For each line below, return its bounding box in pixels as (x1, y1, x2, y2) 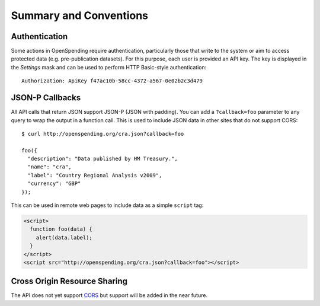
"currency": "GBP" (27, 180, 81, 187)
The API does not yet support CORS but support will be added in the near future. (11, 292, 207, 299)
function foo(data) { (30, 226, 93, 232)
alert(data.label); (36, 234, 93, 241)
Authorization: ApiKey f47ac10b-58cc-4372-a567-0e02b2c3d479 (21, 78, 203, 84)
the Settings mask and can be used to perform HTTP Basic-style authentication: (11, 63, 207, 71)
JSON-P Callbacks (11, 93, 81, 103)
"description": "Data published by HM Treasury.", (27, 155, 178, 162)
